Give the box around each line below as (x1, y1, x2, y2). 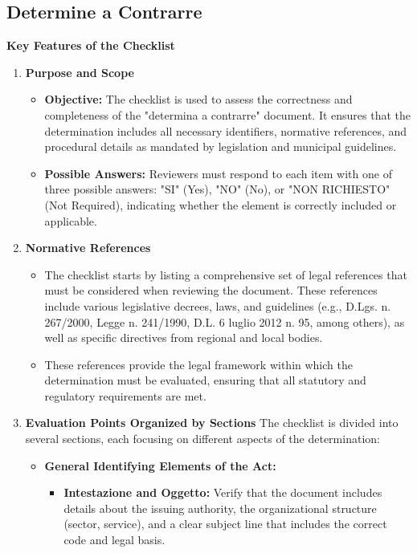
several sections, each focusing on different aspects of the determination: (25, 430, 380, 447)
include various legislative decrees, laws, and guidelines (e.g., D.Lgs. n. (44, 297, 391, 314)
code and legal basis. (63, 531, 166, 548)
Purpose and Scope (25, 63, 134, 80)
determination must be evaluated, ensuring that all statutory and (44, 372, 366, 388)
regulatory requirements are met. (44, 387, 206, 404)
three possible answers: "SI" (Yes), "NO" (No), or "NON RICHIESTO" (44, 181, 390, 197)
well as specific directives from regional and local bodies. (44, 329, 323, 346)
